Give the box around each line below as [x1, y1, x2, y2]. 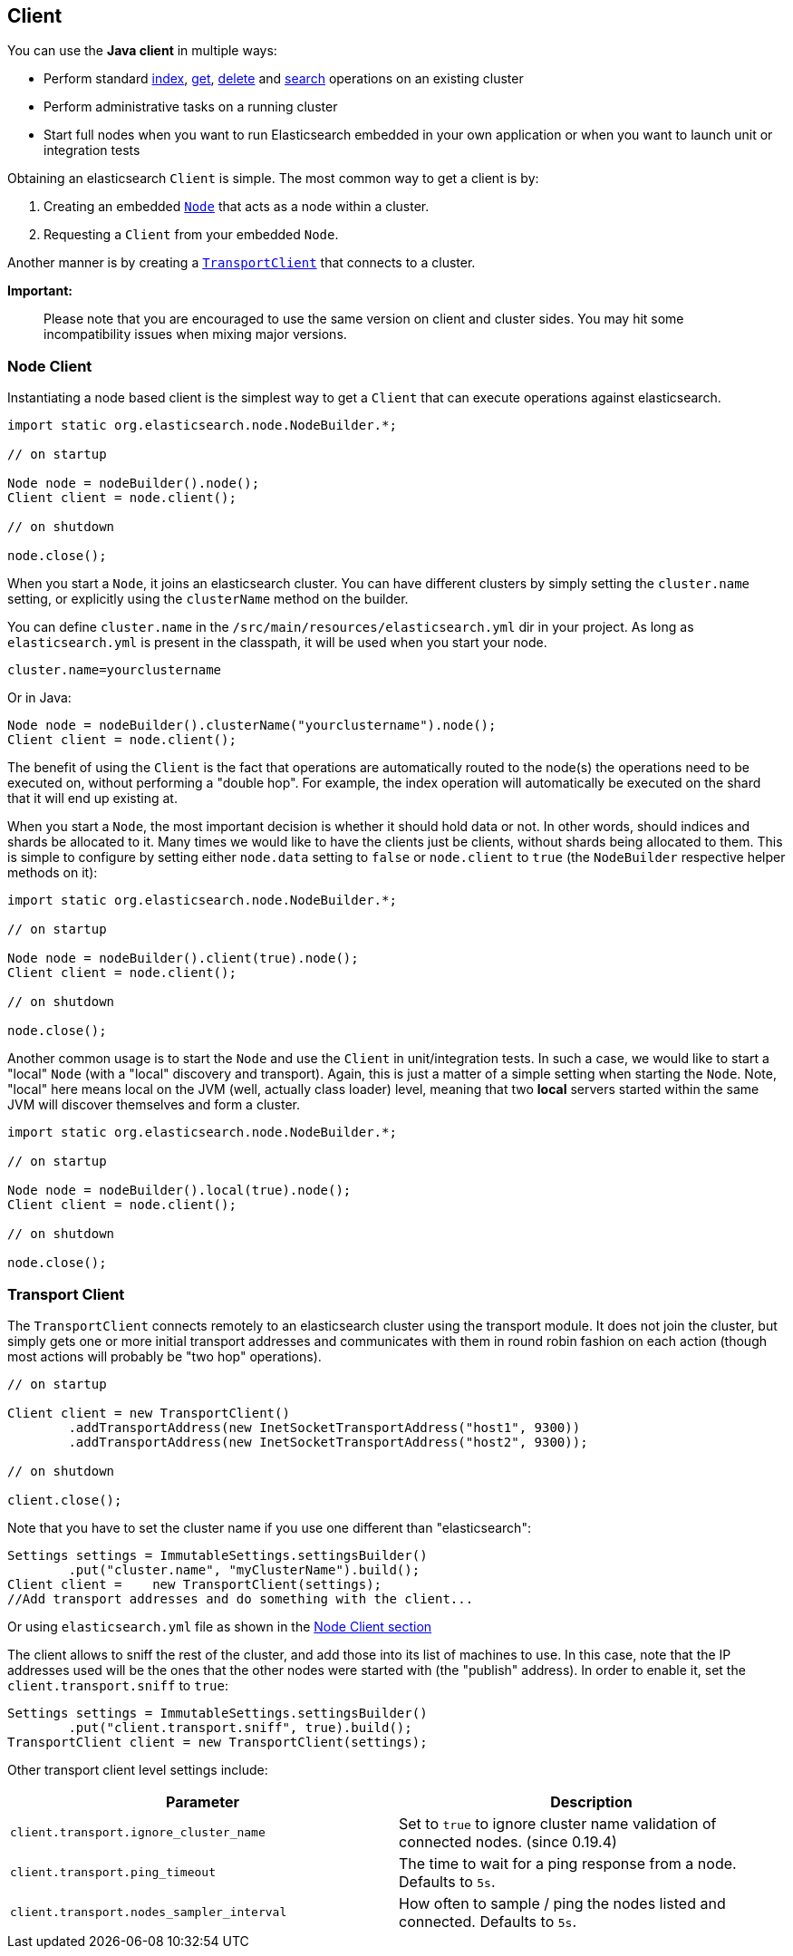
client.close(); [7, 1492, 122, 1507]
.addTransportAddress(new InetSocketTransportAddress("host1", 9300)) [68, 1419, 581, 1435]
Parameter [166, 1792, 239, 1811]
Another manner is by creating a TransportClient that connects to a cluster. [7, 255, 476, 271]
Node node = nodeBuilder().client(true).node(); [7, 951, 359, 966]
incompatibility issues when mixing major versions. [44, 326, 347, 343]
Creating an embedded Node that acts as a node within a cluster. [44, 199, 430, 215]
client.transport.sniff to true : [7, 1677, 228, 1693]
